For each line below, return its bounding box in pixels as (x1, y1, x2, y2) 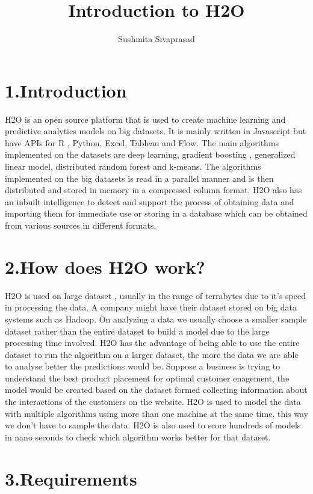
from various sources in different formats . (5, 219, 156, 231)
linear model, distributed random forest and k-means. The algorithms (5, 160, 261, 173)
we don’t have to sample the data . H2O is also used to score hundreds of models (5, 419, 301, 431)
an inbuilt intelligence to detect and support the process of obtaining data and (5, 195, 294, 208)
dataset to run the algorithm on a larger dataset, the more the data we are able (5, 348, 299, 360)
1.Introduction (5, 78, 127, 102)
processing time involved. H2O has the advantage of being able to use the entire (5, 336, 300, 349)
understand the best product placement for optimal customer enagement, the (5, 371, 290, 384)
